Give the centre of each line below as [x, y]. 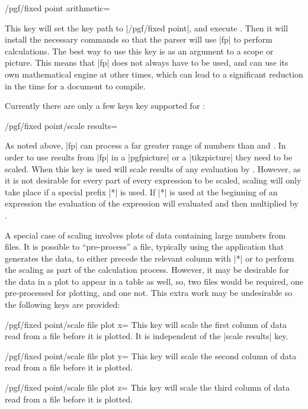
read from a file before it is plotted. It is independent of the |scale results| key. [147, 336]
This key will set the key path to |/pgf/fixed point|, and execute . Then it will [147, 28]
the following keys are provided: [62, 305]
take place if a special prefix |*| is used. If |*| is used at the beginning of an [141, 191]
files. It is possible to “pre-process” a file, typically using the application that [145, 247]
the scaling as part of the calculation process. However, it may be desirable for [147, 270]
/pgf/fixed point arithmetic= [57, 8]
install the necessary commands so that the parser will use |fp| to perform [139, 39]
